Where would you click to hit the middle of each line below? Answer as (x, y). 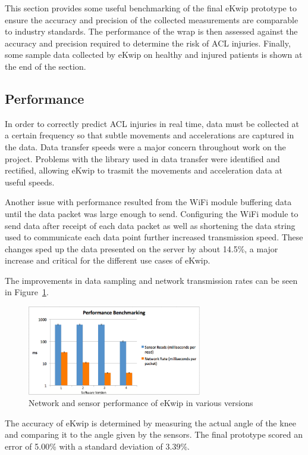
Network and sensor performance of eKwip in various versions (141, 403)
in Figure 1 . (27, 292)
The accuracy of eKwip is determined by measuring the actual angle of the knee (150, 422)
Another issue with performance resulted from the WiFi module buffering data (148, 202)
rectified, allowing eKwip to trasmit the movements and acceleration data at (144, 170)
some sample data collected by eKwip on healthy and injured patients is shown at (154, 55)
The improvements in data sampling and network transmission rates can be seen (151, 280)
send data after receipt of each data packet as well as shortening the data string (150, 225)
